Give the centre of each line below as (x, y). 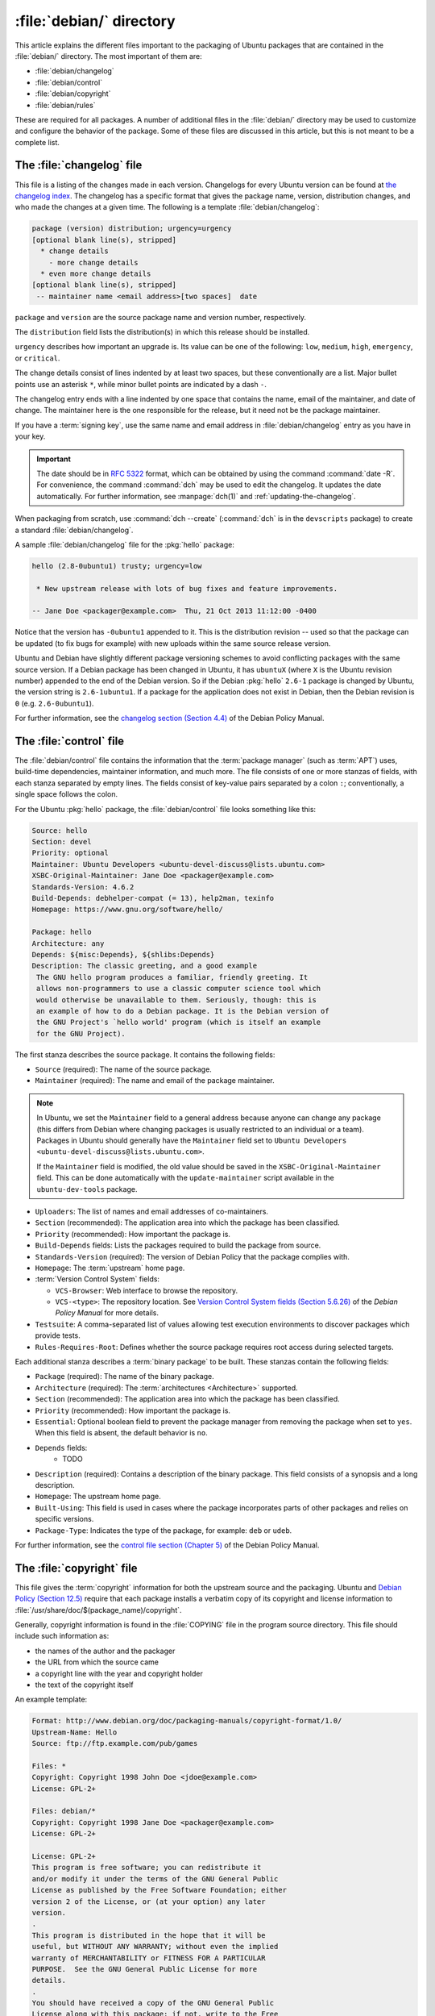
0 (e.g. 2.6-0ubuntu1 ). (54, 703)
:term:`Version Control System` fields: (97, 1279)
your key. (30, 436)
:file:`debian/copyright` (73, 94)
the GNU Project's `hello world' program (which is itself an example (179, 1023)
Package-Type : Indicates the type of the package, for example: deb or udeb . (164, 1530)
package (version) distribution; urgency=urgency (132, 229)
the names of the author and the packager (105, 1651)
